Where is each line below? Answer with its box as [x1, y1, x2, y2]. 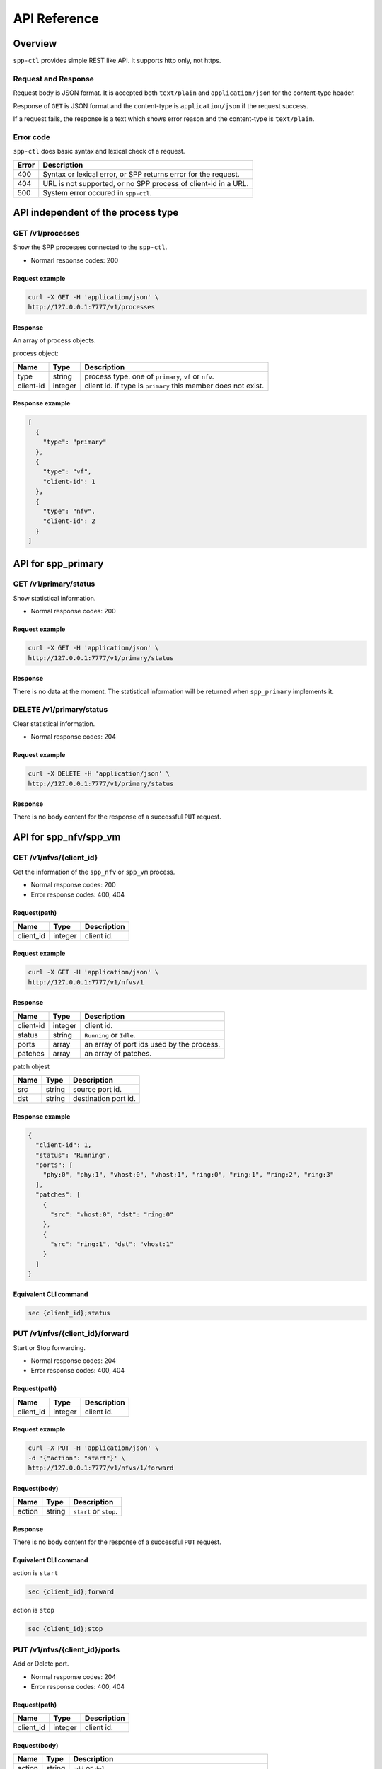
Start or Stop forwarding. [13, 1343, 86, 1352]
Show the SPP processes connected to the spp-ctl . [13, 243, 168, 251]
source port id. [73, 1085, 122, 1095]
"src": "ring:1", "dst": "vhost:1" [50, 1240, 174, 1248]
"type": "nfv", [42, 507, 95, 515]
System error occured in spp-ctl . [42, 188, 152, 197]
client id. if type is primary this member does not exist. [84, 381, 265, 391]
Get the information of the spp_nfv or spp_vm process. [13, 868, 175, 876]
